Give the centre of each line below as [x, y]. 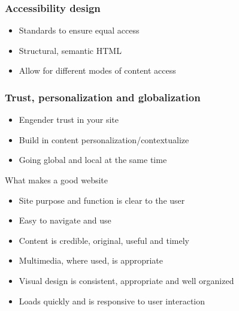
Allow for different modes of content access [97, 70]
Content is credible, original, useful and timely [104, 240]
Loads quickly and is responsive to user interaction [112, 301]
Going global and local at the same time [93, 160]
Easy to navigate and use [65, 220]
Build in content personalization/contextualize [104, 139]
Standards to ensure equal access [79, 30]
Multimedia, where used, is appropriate [91, 260]
